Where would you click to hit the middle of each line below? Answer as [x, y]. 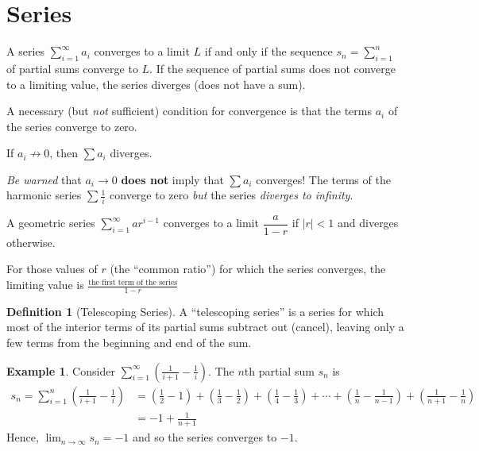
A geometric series [51, 223]
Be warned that [44, 179]
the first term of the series [133, 282]
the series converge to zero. [72, 126]
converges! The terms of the [323, 179]
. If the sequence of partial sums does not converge [273, 68]
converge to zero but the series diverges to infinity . [232, 195]
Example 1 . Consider [61, 370]
